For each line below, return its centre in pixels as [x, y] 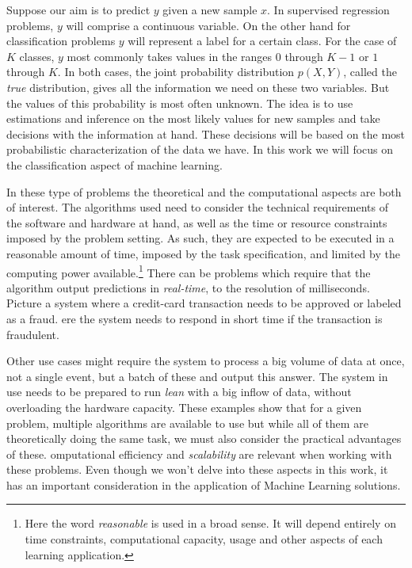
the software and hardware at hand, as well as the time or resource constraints [197, 222]
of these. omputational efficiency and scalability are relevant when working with [199, 454]
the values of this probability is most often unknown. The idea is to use [180, 103]
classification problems [61, 41]
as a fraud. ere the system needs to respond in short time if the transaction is [195, 318]
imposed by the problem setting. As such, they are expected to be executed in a [200, 238]
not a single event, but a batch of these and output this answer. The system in [197, 376]
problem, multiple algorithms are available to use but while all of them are [187, 423]
